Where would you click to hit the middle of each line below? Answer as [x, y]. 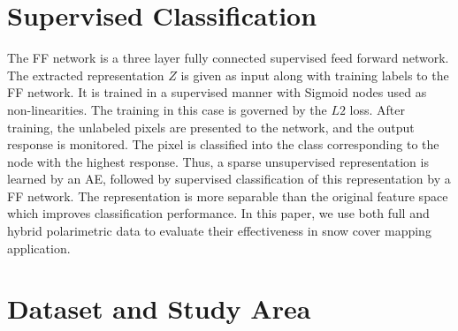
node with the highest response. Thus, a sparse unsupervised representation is [218, 161]
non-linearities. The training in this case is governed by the [167, 109]
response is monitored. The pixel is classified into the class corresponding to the [223, 144]
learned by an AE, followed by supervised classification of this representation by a [229, 179]
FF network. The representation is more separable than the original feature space [228, 196]
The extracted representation [86, 75]
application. [39, 248]
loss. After [377, 109]
